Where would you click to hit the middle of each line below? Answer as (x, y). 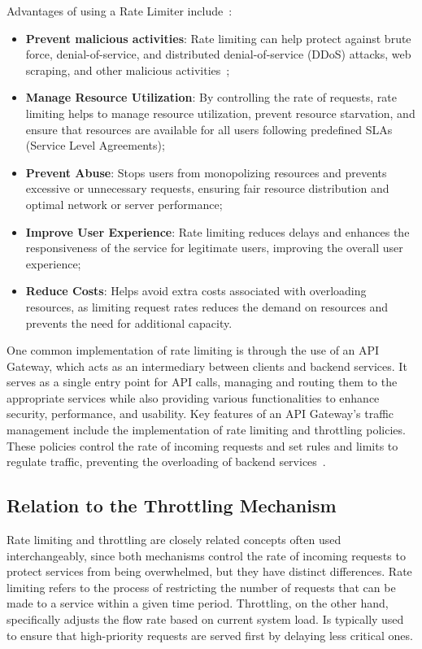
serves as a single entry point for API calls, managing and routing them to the (202, 382)
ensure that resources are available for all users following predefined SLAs (209, 129)
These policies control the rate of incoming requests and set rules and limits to (202, 445)
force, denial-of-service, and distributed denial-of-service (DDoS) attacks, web (218, 54)
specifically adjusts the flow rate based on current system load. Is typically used (205, 619)
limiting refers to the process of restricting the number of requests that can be (201, 587)
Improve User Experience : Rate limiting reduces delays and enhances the (218, 231)
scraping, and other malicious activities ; (128, 70)
